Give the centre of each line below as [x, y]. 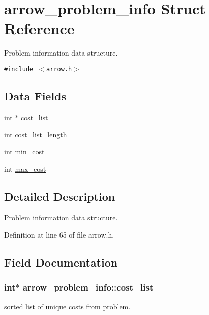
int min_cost [24, 151]
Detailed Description [60, 196]
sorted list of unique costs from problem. [67, 306]
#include [19, 69]
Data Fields [35, 96]
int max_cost [25, 168]
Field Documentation [61, 262]
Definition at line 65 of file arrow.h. [59, 234]
